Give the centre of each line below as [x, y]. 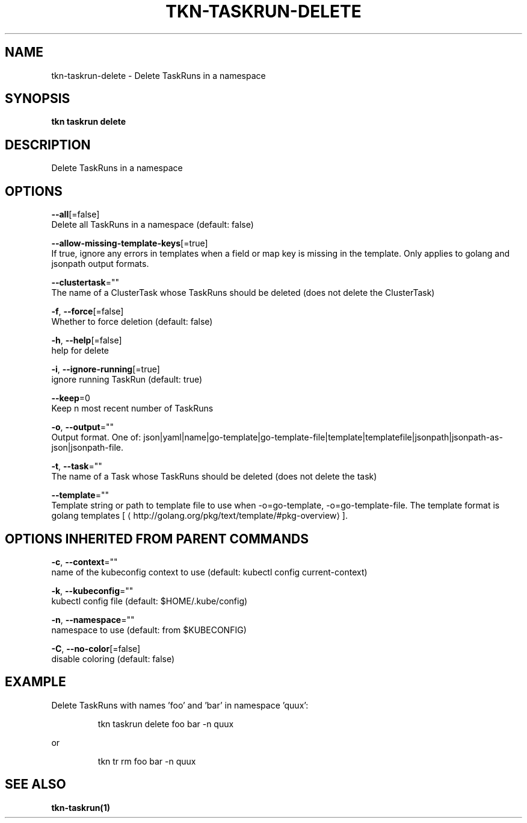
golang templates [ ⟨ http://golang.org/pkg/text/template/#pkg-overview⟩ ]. [199, 516]
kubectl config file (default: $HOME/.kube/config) [149, 601]
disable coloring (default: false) [113, 659]
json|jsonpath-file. [87, 448]
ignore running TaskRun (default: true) [127, 380]
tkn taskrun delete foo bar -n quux [166, 724]
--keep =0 [71, 398]
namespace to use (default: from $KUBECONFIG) [149, 630]
